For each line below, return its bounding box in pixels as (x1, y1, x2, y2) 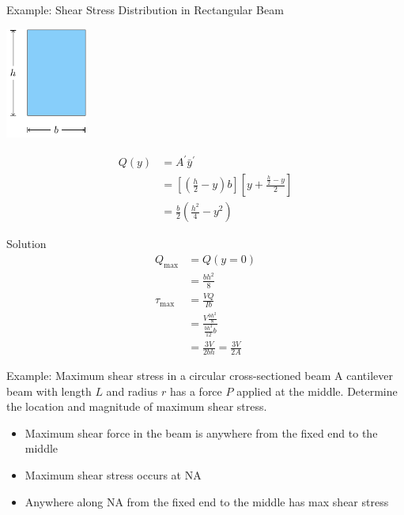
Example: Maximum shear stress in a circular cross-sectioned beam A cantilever (6, 367, 393, 383)
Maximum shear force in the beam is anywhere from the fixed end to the (25, 424, 378, 441)
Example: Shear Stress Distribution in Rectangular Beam (6, 2, 284, 17)
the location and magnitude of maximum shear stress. (6, 398, 267, 415)
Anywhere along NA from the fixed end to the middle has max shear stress (25, 493, 389, 509)
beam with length (6, 382, 92, 399)
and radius (106, 382, 158, 399)
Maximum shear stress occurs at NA (25, 466, 202, 483)
